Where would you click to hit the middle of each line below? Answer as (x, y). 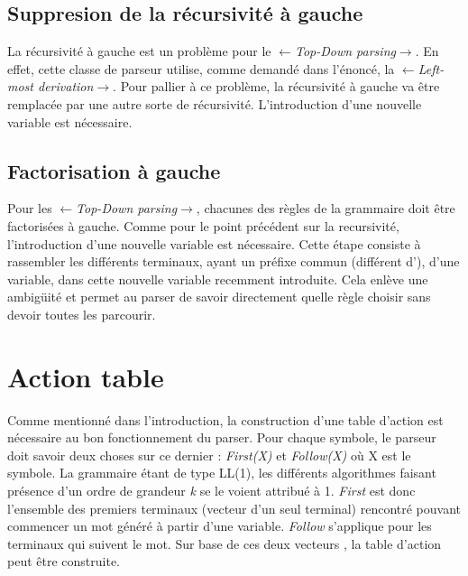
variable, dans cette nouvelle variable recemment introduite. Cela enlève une (218, 279)
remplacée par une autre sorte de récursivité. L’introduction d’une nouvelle (215, 103)
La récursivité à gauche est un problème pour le (139, 51)
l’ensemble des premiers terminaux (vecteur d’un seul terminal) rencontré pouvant (234, 508)
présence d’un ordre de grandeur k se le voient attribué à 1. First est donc (211, 491)
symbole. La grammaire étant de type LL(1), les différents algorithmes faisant (222, 473)
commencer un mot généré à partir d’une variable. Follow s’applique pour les (220, 526)
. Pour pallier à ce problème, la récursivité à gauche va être (276, 86)
